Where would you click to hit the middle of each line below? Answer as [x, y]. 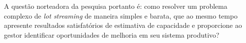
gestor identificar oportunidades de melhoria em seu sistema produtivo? [112, 34]
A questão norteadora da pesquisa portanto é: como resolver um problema [116, 6]
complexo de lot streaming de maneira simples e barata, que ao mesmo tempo [121, 15]
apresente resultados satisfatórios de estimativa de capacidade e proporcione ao [123, 25]
